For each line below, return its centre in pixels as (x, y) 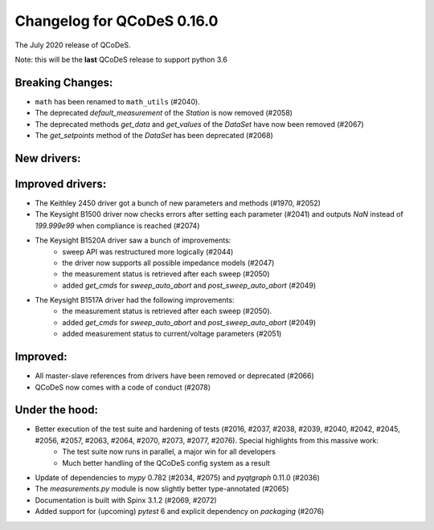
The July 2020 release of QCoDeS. (73, 45)
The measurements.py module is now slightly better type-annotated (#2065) (162, 489)
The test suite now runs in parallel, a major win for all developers (169, 452)
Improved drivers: (61, 183)
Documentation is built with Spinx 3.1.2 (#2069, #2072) (126, 500)
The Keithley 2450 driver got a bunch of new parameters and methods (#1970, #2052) (178, 203)
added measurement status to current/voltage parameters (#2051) (172, 334)
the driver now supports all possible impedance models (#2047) (168, 263)
